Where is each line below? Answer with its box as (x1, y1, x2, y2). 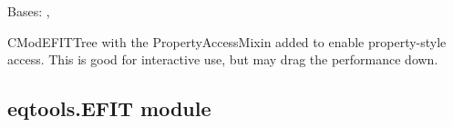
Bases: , (7, 2, 50, 20)
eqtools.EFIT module (7, 94, 211, 122)
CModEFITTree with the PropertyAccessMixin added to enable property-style (7, 32, 447, 51)
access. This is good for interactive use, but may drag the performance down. (7, 50, 438, 69)
